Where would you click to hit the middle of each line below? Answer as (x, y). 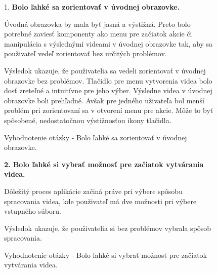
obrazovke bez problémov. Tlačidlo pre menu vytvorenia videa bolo (108, 80)
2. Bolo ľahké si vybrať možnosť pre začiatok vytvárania (104, 164)
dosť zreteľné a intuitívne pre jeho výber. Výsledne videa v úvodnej (108, 90)
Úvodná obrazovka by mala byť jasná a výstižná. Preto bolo (97, 24)
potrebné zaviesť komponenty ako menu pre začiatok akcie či (98, 34)
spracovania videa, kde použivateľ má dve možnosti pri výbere (100, 201)
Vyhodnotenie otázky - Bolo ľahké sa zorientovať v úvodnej (96, 137)
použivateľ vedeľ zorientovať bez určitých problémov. (85, 53)
